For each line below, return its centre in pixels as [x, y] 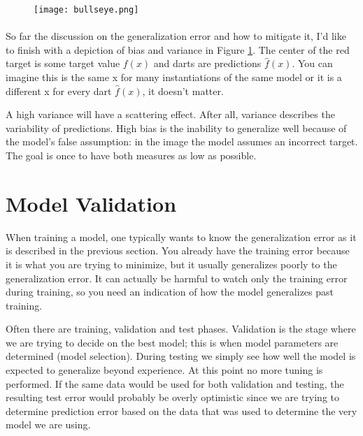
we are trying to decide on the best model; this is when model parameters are [172, 342]
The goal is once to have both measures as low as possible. [131, 155]
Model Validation [91, 203]
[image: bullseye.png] [86, 10]
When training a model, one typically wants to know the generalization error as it [181, 237]
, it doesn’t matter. [183, 90]
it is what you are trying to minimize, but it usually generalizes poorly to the [171, 264]
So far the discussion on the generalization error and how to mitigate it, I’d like [176, 36]
